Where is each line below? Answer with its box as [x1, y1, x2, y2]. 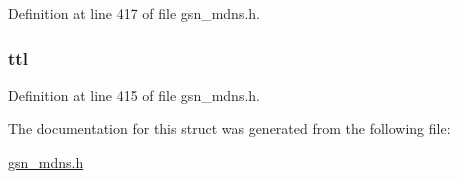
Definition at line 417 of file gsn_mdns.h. [8, 3, 260, 23]
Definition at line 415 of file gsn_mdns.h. [8, 84, 260, 105]
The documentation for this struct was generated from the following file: [8, 118, 451, 139]
